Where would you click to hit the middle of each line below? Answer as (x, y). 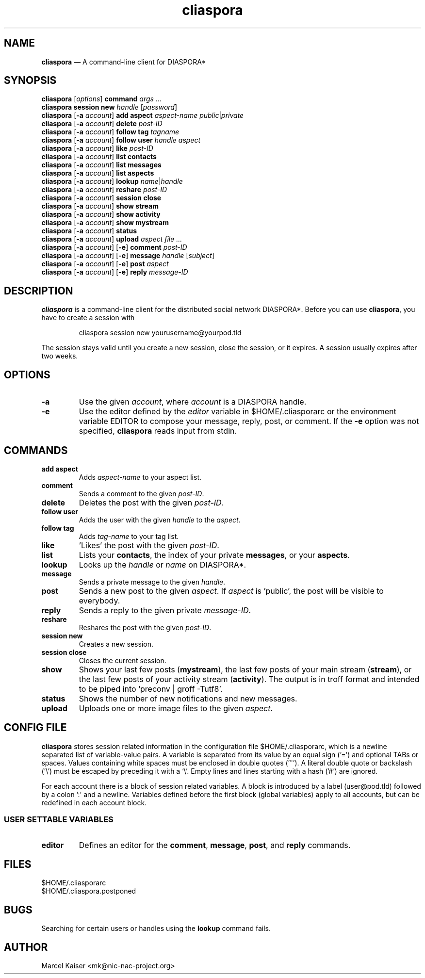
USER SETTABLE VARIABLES (59, 820)
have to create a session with (88, 318)
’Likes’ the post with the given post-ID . (149, 545)
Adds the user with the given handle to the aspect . (160, 520)
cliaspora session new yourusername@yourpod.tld (160, 333)
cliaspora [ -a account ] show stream (100, 206)
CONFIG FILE (35, 728)
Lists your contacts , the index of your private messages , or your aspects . (214, 555)
